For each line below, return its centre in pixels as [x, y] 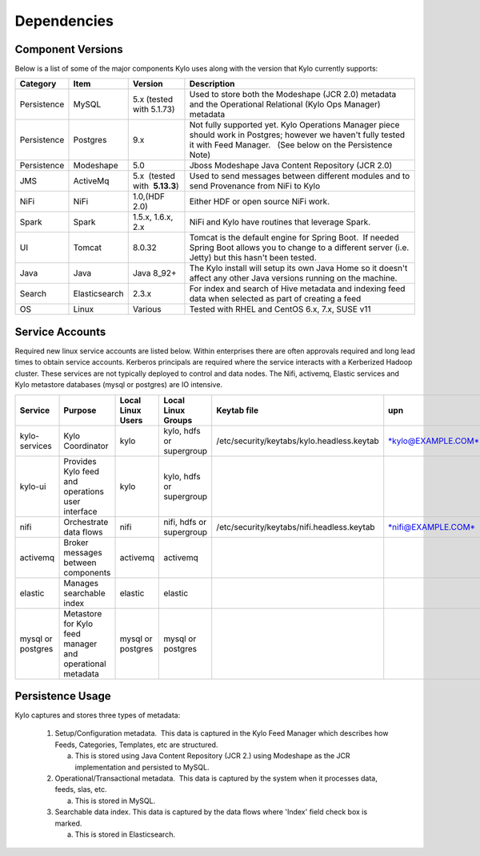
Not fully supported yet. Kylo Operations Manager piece [294, 125]
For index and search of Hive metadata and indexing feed [297, 289]
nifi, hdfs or [185, 522]
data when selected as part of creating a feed [275, 299]
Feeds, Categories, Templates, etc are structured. [136, 745]
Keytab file [238, 410]
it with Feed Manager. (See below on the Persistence [291, 145]
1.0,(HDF [149, 196]
